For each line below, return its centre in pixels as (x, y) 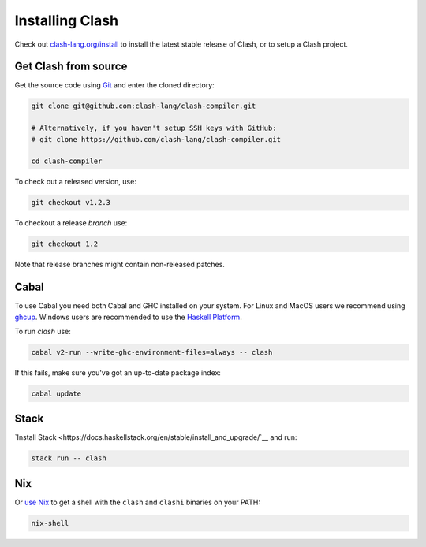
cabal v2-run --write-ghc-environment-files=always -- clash (152, 352)
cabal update (56, 393)
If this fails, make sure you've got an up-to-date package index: (118, 372)
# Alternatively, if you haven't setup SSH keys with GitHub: (154, 128)
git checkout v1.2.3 (71, 203)
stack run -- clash (69, 458)
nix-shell (50, 523)
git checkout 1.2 (65, 244)
